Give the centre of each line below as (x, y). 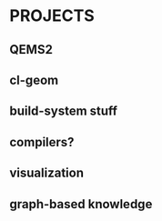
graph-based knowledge (81, 204)
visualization (47, 173)
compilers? (42, 142)
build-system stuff (64, 111)
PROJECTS (52, 16)
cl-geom (34, 80)
